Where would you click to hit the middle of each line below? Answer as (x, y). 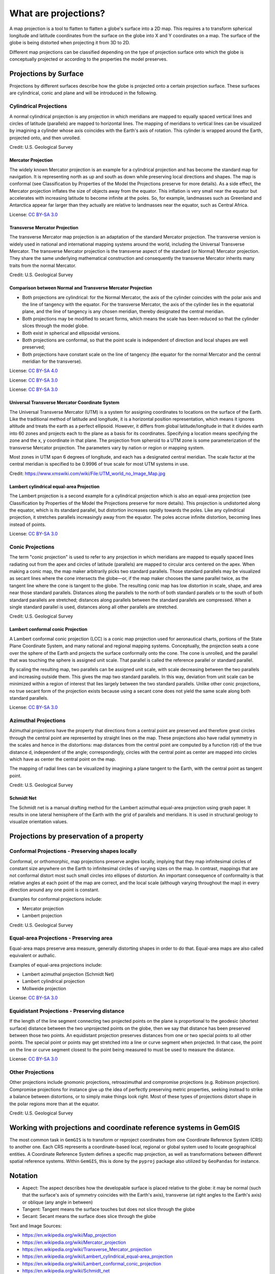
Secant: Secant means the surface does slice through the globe (89, 1216)
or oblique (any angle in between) (58, 1202)
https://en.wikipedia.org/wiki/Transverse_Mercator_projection (87, 1250)
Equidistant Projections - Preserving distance (67, 1011)
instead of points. (28, 524)
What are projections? (57, 13)
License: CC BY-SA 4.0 (34, 371)
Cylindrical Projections (38, 106)
